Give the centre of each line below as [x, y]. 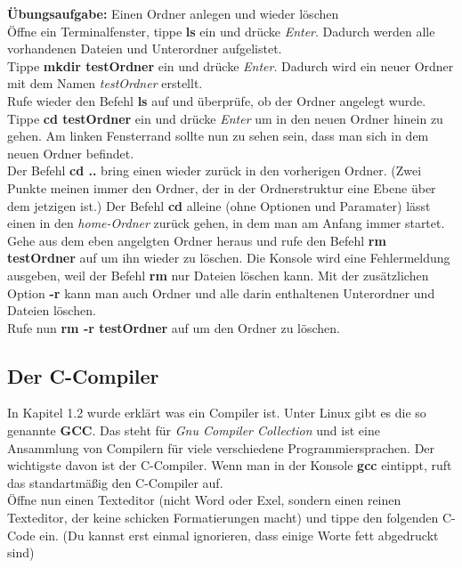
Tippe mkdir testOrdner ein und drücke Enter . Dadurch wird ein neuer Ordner [231, 65]
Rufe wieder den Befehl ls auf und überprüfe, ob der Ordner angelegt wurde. [217, 100]
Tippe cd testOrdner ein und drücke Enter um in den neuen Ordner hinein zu [225, 118]
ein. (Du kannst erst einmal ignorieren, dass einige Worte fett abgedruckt [239, 535]
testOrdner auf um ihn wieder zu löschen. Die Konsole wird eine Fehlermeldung [229, 258]
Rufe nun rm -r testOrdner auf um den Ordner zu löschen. [174, 327]
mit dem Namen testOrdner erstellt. [105, 83]
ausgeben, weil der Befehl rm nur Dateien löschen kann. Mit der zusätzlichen [218, 275]
